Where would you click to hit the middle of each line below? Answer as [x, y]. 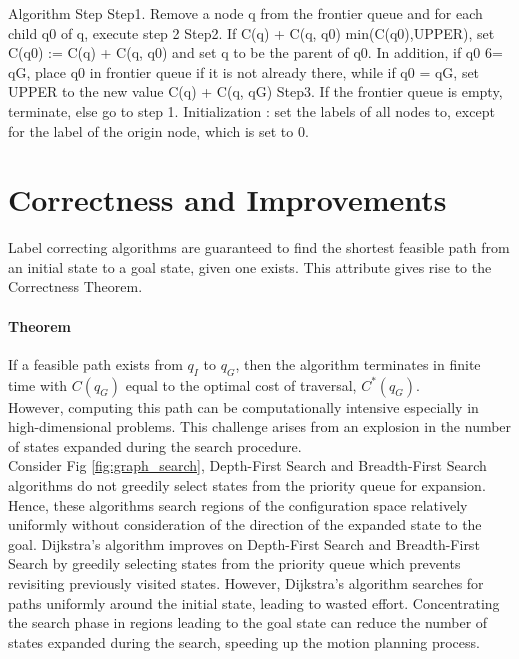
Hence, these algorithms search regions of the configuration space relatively [238, 504]
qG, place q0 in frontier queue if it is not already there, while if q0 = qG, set [244, 71]
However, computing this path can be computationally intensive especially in [243, 406]
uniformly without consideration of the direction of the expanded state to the [245, 524]
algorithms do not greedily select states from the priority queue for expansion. [247, 485]
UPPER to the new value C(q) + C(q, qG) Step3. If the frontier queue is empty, [255, 91]
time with [38, 384]
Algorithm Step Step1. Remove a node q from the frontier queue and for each [245, 13]
